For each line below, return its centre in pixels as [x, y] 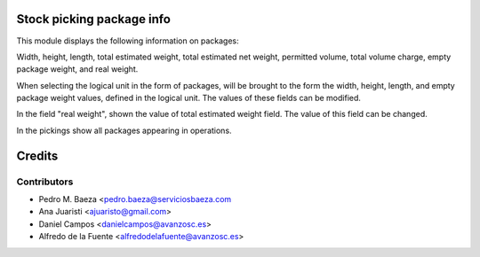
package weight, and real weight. [77, 69]
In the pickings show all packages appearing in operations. [124, 130]
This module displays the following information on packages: [128, 41]
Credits [37, 156]
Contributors [45, 182]
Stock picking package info [93, 19]
